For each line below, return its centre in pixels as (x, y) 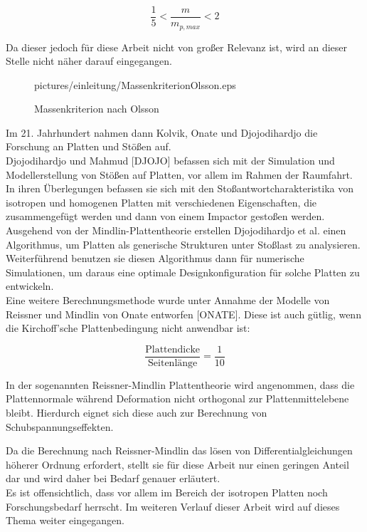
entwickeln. (30, 286)
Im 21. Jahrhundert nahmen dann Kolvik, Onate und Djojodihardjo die (162, 132)
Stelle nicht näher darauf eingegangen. (89, 61)
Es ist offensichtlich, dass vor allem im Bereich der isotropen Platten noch (167, 492)
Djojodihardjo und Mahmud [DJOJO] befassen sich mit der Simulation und (170, 161)
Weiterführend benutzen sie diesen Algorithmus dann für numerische (155, 258)
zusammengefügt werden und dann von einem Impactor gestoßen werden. (165, 216)
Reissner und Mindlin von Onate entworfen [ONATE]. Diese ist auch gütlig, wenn (183, 314)
